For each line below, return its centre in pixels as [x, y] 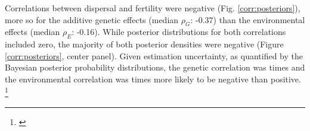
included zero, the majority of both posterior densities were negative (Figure [144, 44]
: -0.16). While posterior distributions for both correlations [179, 32]
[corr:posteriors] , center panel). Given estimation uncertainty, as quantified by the [154, 55]
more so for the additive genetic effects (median [92, 19]
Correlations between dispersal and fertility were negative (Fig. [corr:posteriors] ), [153, 8]
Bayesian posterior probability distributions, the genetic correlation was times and [155, 67]
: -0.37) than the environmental [248, 19]
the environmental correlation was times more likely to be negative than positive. [153, 79]
